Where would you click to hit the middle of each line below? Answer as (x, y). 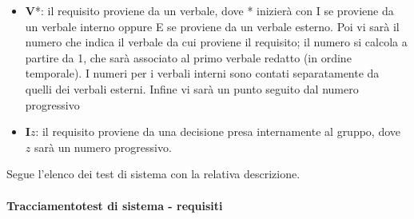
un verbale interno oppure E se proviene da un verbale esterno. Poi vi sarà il (212, 26)
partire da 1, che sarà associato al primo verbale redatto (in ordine (188, 57)
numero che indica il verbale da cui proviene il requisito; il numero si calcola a (216, 42)
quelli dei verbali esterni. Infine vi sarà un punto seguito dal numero (192, 88)
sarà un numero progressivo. (103, 147)
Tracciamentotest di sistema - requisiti (115, 205)
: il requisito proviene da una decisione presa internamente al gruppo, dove (218, 131)
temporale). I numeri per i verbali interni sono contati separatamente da (202, 73)
